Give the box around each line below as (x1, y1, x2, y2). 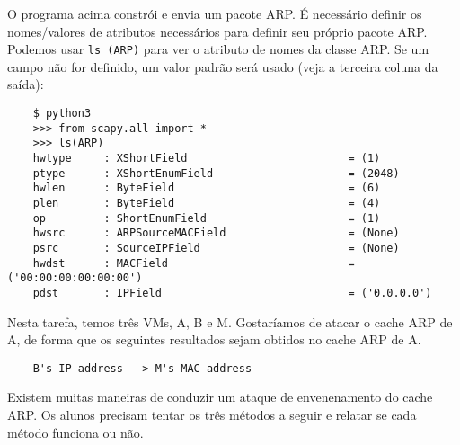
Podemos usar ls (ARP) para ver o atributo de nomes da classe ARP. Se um (7, 40, 429, 58)
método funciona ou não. (7, 423, 144, 441)
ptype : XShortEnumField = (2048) (32, 166, 400, 180)
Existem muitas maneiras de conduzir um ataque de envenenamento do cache (7, 387, 433, 406)
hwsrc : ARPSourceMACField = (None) (32, 227, 400, 240)
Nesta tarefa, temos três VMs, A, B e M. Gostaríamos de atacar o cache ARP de (7, 312, 453, 331)
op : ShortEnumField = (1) (32, 211, 381, 225)
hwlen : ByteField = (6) (32, 182, 381, 195)
